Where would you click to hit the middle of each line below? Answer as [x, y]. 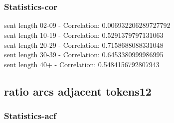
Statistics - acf [30, 116]
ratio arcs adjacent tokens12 [78, 91]
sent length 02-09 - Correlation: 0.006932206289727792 [87, 25]
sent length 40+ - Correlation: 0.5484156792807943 [82, 64]
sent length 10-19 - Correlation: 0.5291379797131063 [84, 35]
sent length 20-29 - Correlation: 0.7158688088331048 [84, 45]
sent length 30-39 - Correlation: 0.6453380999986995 [84, 55]
